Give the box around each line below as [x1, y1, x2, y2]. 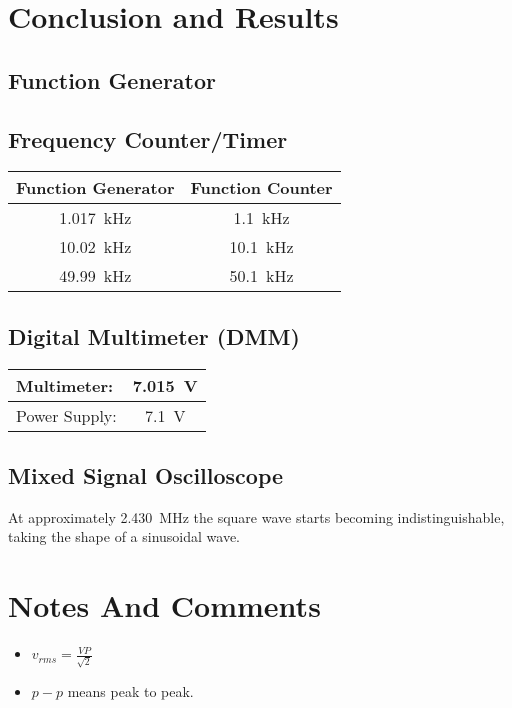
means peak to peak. [67, 680, 194, 701]
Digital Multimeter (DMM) [8, 320, 300, 351]
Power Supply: [16, 403, 117, 427]
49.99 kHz [59, 264, 132, 288]
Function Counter [190, 176, 333, 200]
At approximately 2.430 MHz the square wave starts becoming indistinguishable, [8, 506, 505, 527]
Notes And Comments [8, 585, 321, 626]
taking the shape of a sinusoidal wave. [8, 526, 241, 547]
